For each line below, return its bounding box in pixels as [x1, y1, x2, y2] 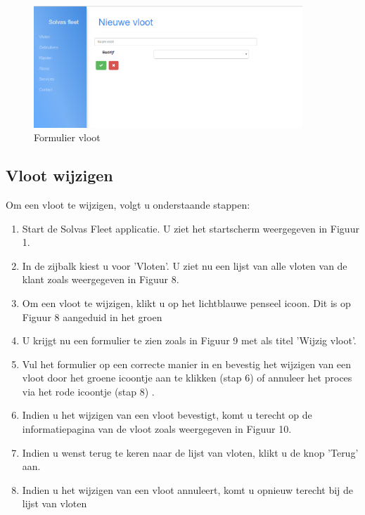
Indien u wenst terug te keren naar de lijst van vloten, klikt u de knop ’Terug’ [22, 445, 359, 459]
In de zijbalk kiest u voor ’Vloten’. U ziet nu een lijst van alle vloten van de [22, 258, 347, 273]
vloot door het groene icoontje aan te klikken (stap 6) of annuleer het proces [22, 370, 352, 385]
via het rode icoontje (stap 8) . [22, 384, 155, 398]
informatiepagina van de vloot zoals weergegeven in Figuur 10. [22, 422, 292, 436]
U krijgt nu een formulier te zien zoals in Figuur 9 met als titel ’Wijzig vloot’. [22, 333, 357, 348]
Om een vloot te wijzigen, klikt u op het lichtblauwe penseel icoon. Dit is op [22, 295, 351, 310]
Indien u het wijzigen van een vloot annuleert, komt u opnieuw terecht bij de [22, 482, 354, 497]
